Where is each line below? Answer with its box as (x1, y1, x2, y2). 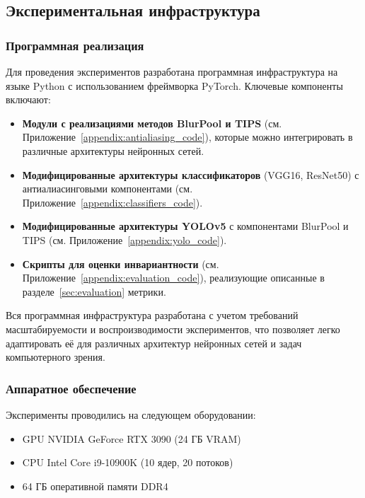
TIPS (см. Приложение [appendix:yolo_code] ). (22, 232, 227, 247)
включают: (6, 92, 51, 107)
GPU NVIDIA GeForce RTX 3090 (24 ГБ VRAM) (22, 431, 241, 446)
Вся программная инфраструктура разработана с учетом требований (6, 308, 299, 323)
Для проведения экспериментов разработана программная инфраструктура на (6, 64, 338, 79)
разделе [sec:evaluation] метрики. (22, 284, 166, 299)
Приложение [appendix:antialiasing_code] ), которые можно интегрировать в (22, 129, 353, 144)
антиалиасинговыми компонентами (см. (22, 181, 193, 196)
